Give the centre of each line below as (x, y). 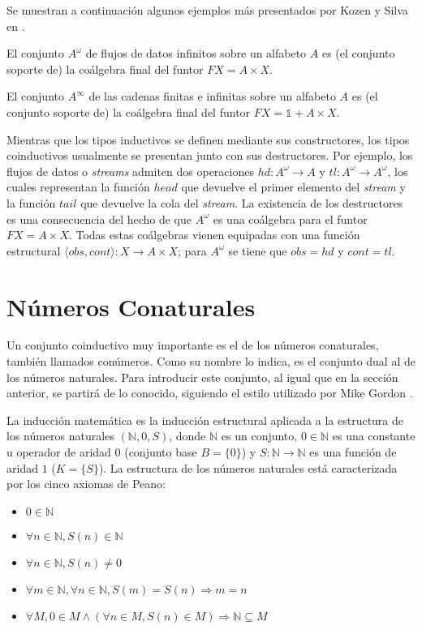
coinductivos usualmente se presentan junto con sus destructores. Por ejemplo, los (210, 155)
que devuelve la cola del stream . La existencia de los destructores (242, 202)
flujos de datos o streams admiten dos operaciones (130, 171)
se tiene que (258, 250)
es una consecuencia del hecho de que (99, 219)
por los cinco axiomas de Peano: (86, 484)
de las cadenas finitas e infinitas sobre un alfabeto (212, 96)
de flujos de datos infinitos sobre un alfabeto (196, 53)
